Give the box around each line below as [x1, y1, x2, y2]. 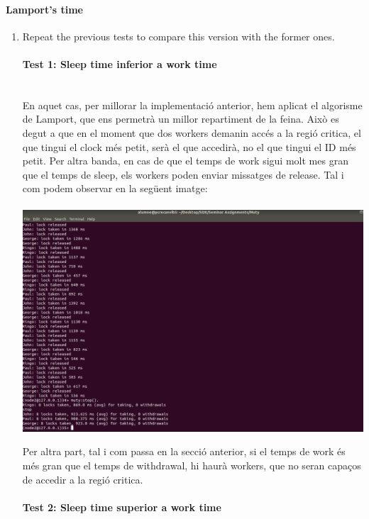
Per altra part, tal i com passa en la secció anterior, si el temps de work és [22, 444, 346, 459]
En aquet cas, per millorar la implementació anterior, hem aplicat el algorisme [22, 97, 363, 112]
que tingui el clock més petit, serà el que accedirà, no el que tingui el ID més [22, 139, 356, 154]
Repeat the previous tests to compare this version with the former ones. [22, 28, 335, 43]
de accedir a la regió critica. [22, 471, 143, 486]
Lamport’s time [6, 1, 83, 16]
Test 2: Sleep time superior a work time [22, 499, 221, 514]
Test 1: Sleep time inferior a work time [22, 56, 217, 71]
